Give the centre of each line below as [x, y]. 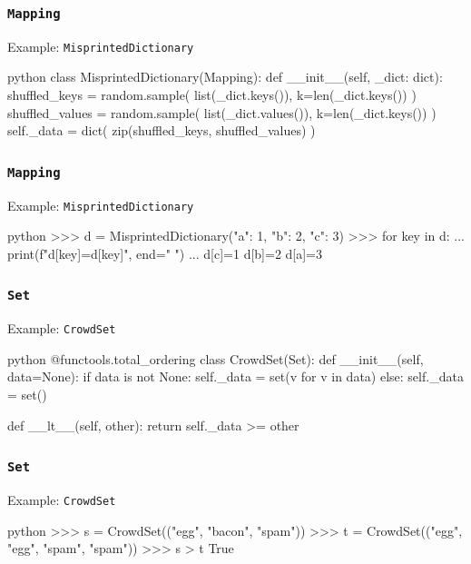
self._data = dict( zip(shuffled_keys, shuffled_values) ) [162, 130]
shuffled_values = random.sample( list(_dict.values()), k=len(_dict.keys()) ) [222, 112]
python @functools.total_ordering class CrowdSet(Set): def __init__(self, [216, 358]
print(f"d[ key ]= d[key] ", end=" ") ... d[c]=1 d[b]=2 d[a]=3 [165, 253]
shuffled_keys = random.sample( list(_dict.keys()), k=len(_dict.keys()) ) [212, 95]
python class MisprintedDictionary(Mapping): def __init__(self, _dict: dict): [225, 77]
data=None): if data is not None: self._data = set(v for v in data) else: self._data [235, 376]
